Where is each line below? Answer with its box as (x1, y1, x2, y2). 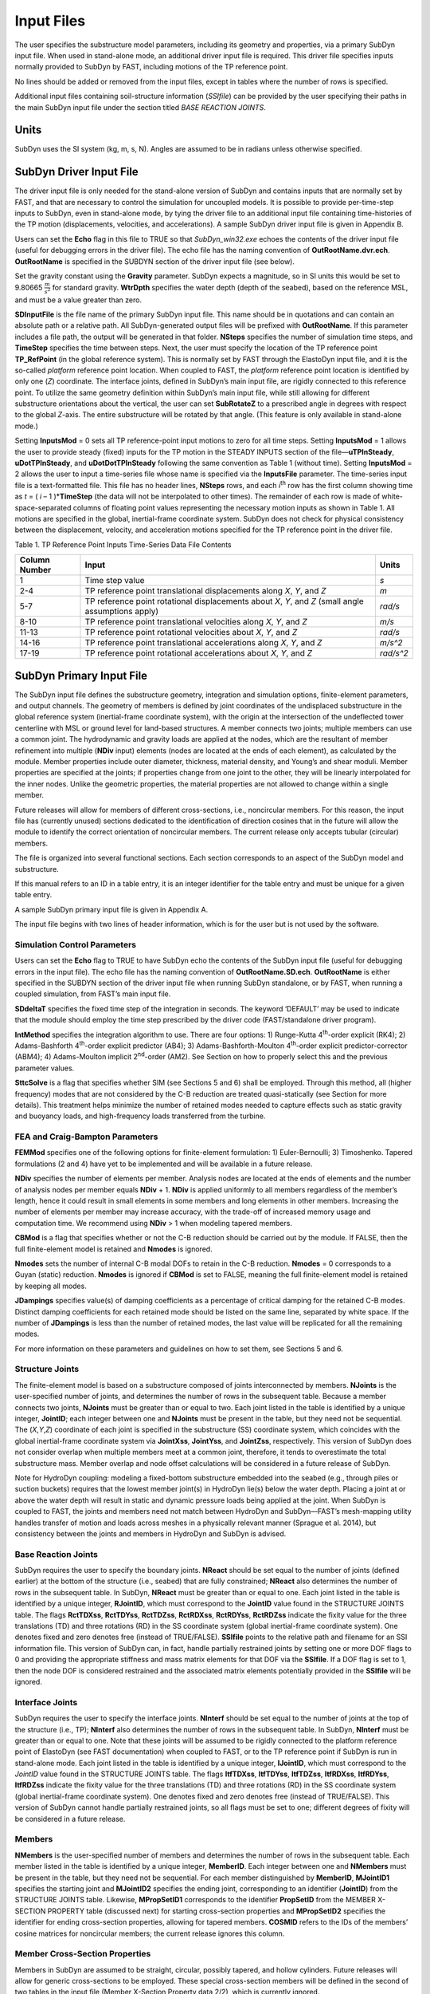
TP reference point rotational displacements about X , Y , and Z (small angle (84, 596, 364, 607)
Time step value (84, 575, 145, 586)
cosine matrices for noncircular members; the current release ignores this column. (14, 1929, 285, 1938)
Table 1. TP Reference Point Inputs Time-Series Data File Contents (14, 539, 232, 550)
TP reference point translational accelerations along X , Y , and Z (84, 637, 322, 648)
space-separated (14, 502, 72, 512)
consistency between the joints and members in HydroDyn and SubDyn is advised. (14, 1528, 287, 1539)
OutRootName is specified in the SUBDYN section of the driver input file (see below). (14, 256, 295, 266)
